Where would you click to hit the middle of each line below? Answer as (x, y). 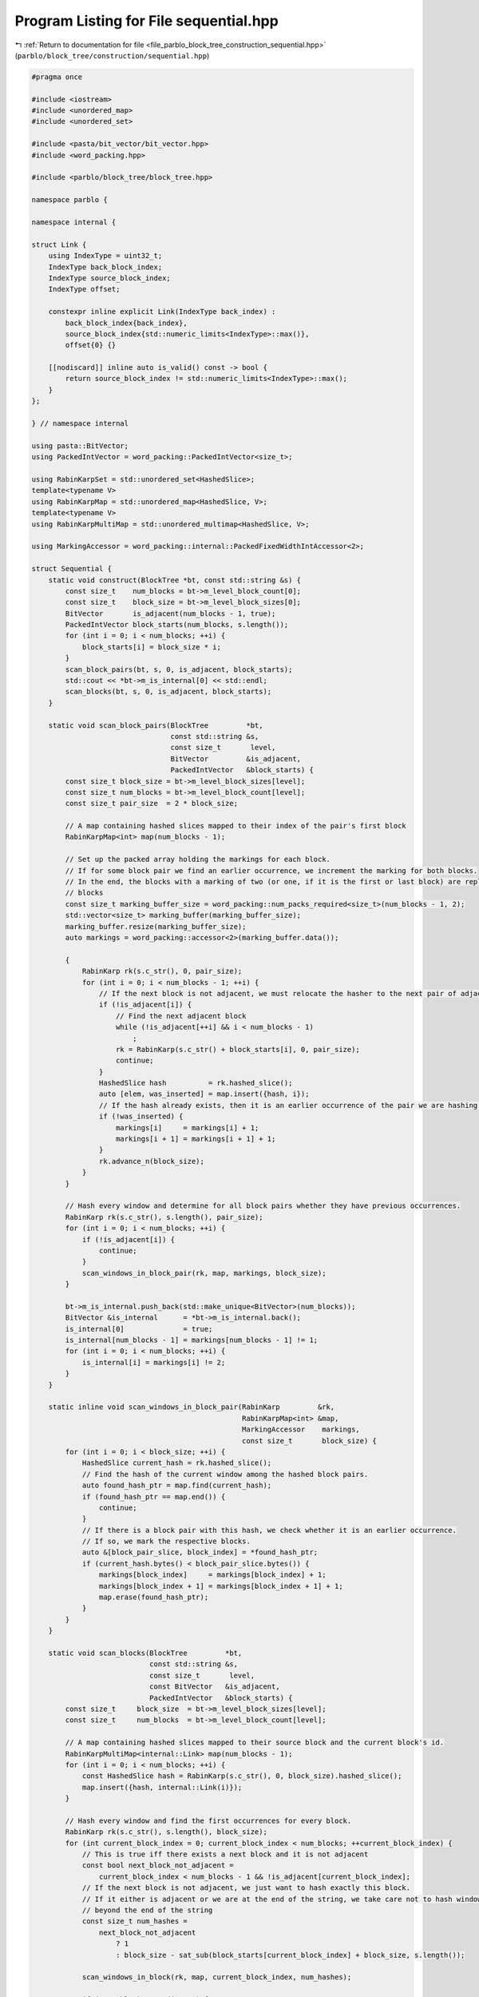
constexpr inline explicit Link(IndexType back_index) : (162, 312)
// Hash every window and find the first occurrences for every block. (208, 1820)
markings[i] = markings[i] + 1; (188, 1128)
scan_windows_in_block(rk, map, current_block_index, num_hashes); (217, 1977)
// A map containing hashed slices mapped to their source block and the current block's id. (255, 1743)
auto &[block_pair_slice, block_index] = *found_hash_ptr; (200, 1552)
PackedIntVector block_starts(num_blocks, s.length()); (177, 625)
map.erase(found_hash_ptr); (154, 1597)
